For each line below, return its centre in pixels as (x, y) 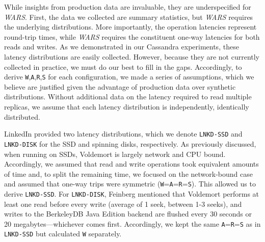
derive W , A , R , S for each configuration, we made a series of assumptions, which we (129, 77)
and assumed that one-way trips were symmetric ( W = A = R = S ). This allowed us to (130, 184)
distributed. (22, 116)
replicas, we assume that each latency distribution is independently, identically (127, 106)
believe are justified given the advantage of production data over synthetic (120, 86)
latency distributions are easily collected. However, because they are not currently (132, 56)
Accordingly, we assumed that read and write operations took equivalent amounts (131, 164)
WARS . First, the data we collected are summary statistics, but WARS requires (129, 17)
